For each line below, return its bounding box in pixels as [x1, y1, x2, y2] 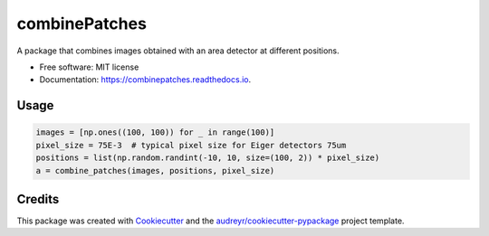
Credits [16, 191, 60, 207]
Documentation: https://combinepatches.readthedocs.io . [39, 74, 252, 85]
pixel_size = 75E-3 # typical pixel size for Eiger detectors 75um [35, 140, 347, 150]
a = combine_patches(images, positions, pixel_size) [35, 165, 275, 175]
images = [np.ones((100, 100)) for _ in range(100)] [35, 127, 275, 137]
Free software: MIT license [39, 61, 139, 72]
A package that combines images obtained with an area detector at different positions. [16, 45, 340, 56]
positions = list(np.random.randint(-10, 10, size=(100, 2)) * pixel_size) [35, 153, 380, 163]
